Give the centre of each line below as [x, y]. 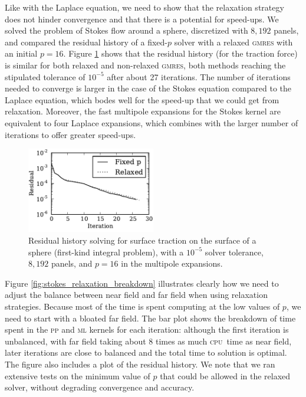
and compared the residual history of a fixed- [86, 42]
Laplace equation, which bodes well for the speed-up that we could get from [142, 99]
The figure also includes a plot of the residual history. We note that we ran [140, 364]
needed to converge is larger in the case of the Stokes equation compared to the [148, 88]
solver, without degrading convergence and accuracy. [100, 387]
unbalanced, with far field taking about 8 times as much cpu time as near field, [148, 341]
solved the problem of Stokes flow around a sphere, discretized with [126, 30]
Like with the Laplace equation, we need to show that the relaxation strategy [144, 7]
